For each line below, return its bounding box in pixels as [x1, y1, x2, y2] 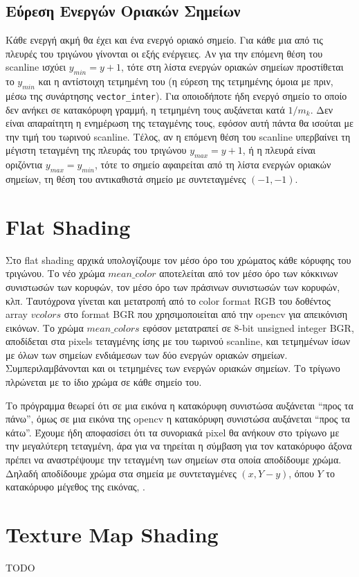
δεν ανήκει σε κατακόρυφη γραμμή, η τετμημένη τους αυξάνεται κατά [6, 102, 285, 116]
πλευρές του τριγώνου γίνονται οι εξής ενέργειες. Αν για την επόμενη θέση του [6, 46, 323, 60]
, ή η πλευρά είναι [242, 143, 316, 157]
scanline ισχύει [6, 60, 66, 74]
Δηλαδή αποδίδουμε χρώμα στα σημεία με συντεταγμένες [6, 465, 237, 480]
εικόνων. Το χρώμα [6, 320, 84, 335]
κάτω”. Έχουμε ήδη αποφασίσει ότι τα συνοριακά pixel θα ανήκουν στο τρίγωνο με [6, 425, 340, 439]
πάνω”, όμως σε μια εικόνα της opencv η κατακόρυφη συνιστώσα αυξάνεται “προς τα [6, 411, 350, 426]
